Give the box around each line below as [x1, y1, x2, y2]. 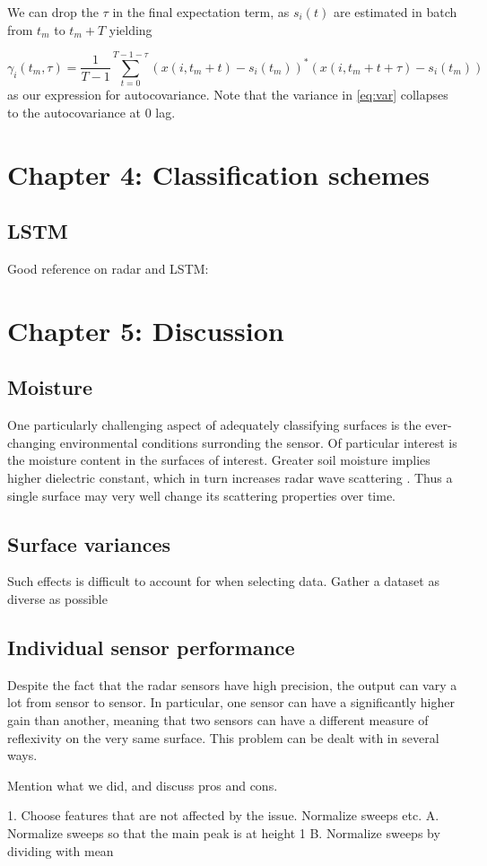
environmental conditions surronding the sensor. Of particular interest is [59, 433, 457, 451]
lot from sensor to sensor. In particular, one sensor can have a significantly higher [7, 693, 455, 712]
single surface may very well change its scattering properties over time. [7, 485, 396, 504]
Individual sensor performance [7, 634, 295, 660]
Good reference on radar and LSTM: [7, 259, 209, 278]
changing [7, 433, 57, 451]
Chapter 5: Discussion [7, 311, 284, 348]
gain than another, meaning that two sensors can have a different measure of [7, 711, 429, 729]
